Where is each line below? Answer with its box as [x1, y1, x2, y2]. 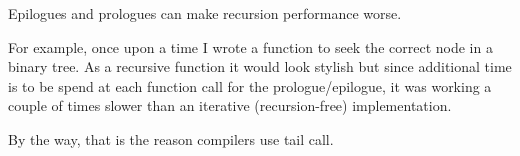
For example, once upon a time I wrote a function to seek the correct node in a [8, 36, 493, 57]
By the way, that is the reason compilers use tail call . [8, 128, 334, 149]
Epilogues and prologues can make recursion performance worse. [8, 3, 402, 23]
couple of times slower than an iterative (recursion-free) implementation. [8, 95, 452, 116]
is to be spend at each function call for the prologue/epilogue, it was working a [8, 75, 492, 96]
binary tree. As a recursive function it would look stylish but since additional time [8, 56, 512, 77]
